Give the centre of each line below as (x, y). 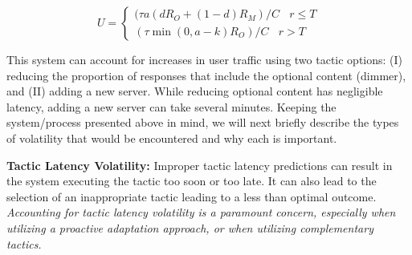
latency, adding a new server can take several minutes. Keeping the (171, 106)
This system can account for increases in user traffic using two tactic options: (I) (205, 59)
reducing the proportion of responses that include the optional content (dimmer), (206, 75)
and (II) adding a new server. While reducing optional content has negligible (195, 91)
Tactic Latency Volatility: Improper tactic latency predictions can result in (200, 165)
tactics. (24, 243)
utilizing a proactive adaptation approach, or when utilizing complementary (190, 227)
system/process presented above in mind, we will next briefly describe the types (203, 122)
